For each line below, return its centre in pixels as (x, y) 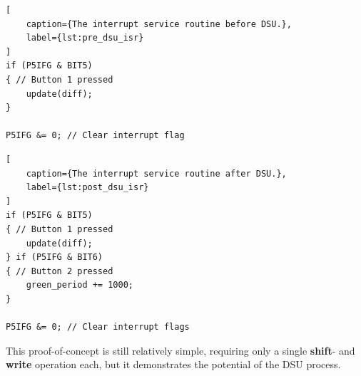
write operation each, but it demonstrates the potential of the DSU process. (173, 364)
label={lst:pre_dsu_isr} (85, 38)
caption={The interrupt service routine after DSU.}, (156, 173)
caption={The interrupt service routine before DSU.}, (159, 24)
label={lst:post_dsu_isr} (87, 188)
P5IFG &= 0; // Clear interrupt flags (98, 327)
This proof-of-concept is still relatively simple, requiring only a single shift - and (180, 350)
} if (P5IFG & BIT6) (55, 257)
